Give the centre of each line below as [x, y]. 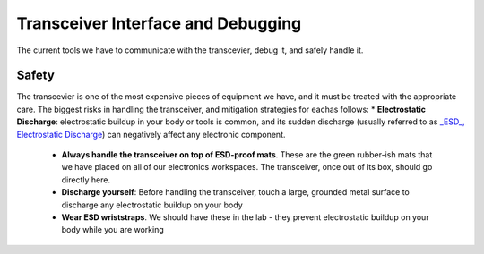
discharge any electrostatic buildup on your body [152, 205]
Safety [36, 76]
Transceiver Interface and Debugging [159, 23]
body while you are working [113, 230]
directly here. [86, 180]
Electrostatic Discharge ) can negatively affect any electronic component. [151, 134]
